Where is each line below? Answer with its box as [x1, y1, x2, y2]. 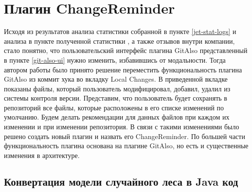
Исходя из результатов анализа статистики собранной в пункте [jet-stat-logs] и [4, 26, 236, 36]
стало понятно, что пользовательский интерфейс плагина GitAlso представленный [4, 45, 248, 55]
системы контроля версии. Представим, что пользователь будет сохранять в [4, 93, 227, 103]
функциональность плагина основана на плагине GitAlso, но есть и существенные [4, 140, 249, 151]
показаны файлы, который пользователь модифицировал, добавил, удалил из [4, 83, 231, 93]
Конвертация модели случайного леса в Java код [4, 174, 238, 189]
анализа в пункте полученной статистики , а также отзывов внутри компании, [4, 35, 235, 46]
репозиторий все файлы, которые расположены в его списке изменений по [4, 102, 224, 112]
